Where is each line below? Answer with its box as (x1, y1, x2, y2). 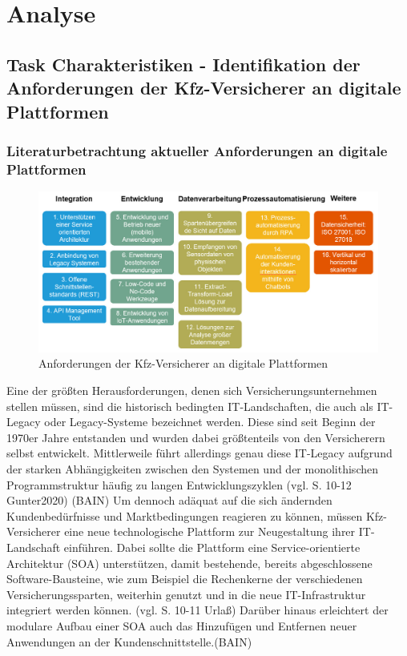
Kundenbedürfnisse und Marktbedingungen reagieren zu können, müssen (6, 507, 363, 524)
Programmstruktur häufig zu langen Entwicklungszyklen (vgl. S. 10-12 (6, 476, 352, 493)
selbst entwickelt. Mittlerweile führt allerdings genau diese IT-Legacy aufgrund (6, 445, 393, 461)
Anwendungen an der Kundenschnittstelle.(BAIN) (6, 633, 252, 650)
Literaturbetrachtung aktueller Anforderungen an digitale (6, 140, 388, 160)
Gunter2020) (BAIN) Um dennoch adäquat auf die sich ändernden (6, 492, 332, 509)
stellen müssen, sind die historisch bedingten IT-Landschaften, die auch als (6, 397, 373, 414)
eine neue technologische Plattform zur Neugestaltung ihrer (64, 523, 356, 540)
